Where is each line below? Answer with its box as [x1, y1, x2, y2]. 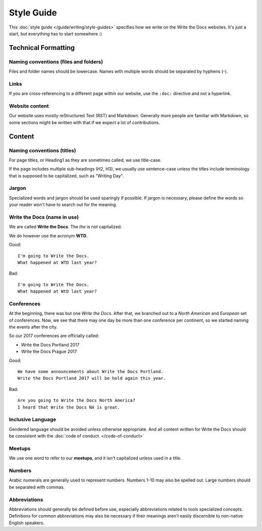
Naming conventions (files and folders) [9, 58, 103, 65]
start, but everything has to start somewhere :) [9, 31, 102, 36]
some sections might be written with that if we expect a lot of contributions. [9, 119, 160, 125]
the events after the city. [9, 324, 58, 330]
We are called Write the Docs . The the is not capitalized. [9, 224, 122, 230]
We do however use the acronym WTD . [9, 233, 88, 238]
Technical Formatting [9, 44, 75, 52]
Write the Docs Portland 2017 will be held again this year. [17, 375, 166, 381]
